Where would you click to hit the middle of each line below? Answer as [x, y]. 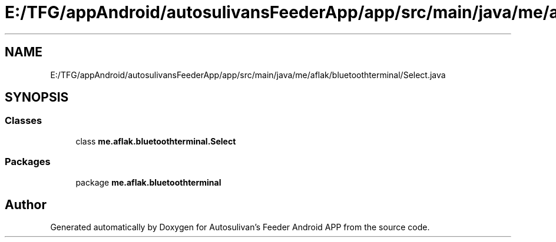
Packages [28, 162]
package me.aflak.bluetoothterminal [148, 182]
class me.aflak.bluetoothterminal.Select [156, 141]
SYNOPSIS [37, 98]
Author [26, 204]
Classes [24, 121]
